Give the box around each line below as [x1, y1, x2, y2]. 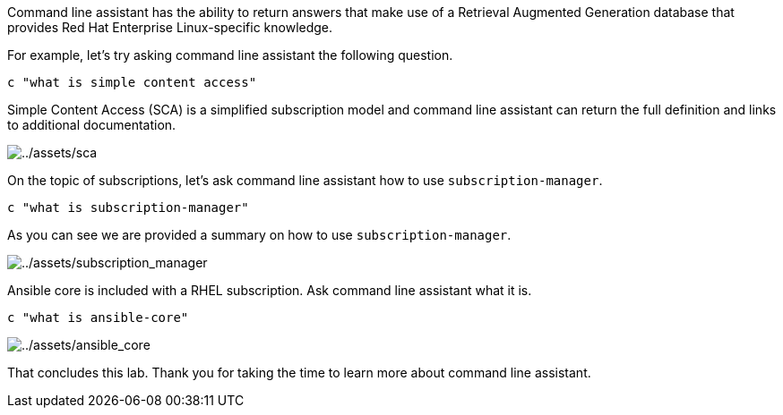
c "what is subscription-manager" [7, 200, 249, 215]
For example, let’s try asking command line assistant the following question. [7, 47, 453, 63]
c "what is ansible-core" [7, 310, 189, 325]
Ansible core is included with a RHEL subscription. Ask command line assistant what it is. [7, 283, 532, 298]
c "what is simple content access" [7, 75, 257, 89]
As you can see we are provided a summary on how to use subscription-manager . [7, 227, 512, 242]
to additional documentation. [7, 117, 176, 132]
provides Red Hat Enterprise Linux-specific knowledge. [7, 20, 333, 35]
